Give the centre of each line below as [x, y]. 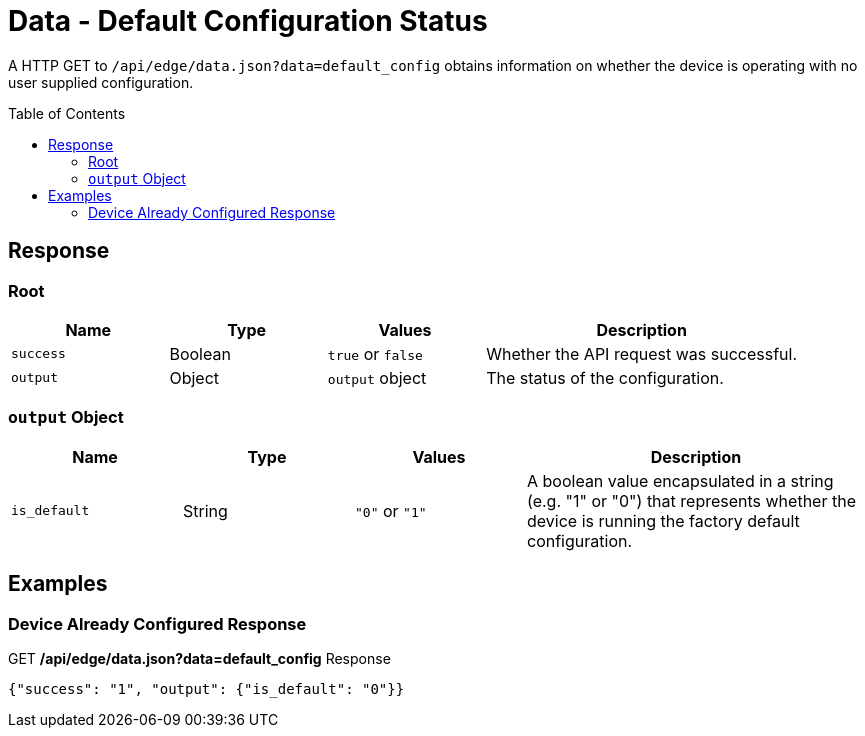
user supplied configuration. [101, 82]
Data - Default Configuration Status [248, 21]
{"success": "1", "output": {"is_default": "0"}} [206, 688]
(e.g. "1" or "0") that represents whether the [691, 500]
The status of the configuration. [605, 377]
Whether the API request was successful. [642, 353]
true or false [375, 353]
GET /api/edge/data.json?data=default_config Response [199, 658]
